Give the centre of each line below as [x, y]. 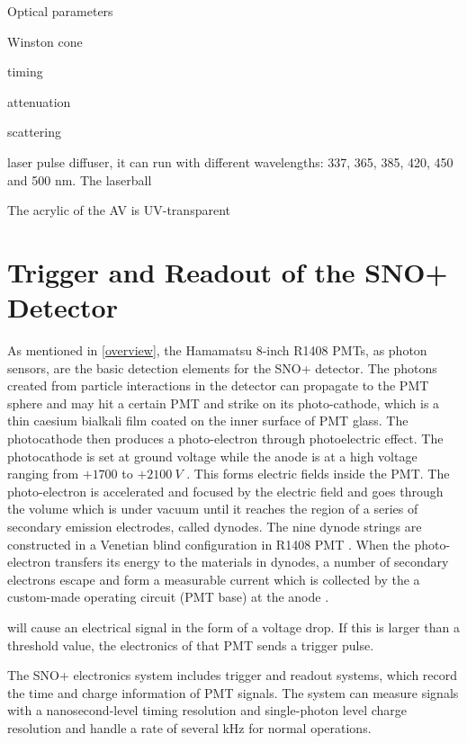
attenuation [39, 101]
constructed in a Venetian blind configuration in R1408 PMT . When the [209, 544]
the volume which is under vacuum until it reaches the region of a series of [213, 509]
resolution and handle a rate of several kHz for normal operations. [189, 727]
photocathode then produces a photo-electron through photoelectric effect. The [225, 439]
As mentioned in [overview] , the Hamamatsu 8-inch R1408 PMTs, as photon [217, 350]
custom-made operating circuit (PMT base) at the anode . [168, 597]
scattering [35, 132]
